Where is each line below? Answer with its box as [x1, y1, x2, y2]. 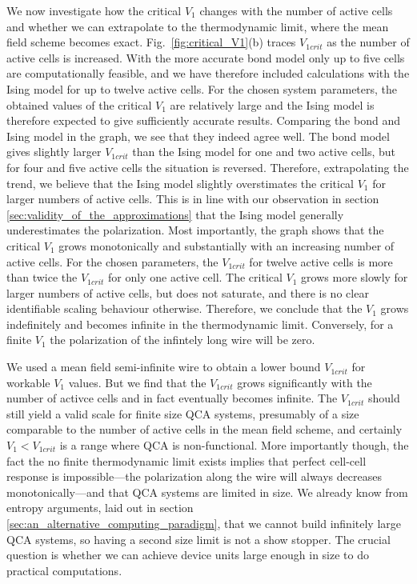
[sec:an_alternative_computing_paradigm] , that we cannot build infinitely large [6, 515, 401, 531]
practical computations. [6, 562, 122, 578]
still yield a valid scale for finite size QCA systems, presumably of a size [6, 405, 359, 422]
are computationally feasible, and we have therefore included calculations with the [6, 65, 410, 82]
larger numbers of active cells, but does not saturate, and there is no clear [6, 284, 369, 301]
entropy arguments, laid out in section [6, 499, 194, 516]
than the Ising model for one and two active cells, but [132, 143, 396, 160]
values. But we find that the [68, 374, 206, 390]
